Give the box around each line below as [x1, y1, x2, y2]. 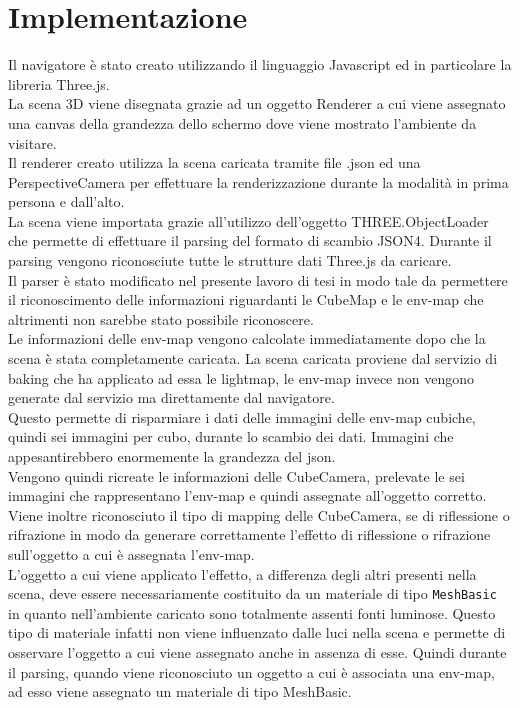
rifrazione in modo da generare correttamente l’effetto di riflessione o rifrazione [8, 524, 491, 545]
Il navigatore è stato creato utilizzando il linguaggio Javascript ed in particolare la [8, 54, 512, 75]
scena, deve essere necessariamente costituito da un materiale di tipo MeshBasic [8, 583, 497, 604]
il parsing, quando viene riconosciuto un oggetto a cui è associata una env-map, [8, 661, 495, 682]
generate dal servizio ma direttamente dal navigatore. [8, 387, 335, 408]
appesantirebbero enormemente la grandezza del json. [8, 446, 336, 466]
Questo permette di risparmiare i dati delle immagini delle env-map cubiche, [8, 406, 476, 427]
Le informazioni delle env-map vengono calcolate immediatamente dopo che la [8, 328, 486, 349]
